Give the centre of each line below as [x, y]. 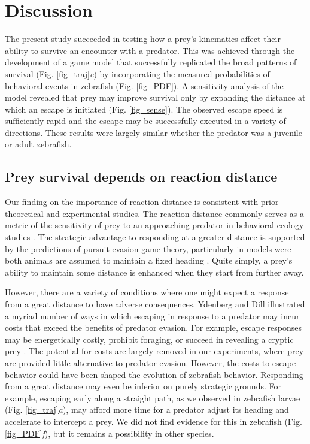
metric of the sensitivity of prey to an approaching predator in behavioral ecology [154, 225]
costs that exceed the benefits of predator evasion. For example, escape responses [153, 327]
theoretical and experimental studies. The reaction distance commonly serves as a [154, 213]
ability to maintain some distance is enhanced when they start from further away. [154, 272]
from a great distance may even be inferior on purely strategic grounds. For [143, 386]
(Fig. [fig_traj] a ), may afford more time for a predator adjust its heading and [147, 410]
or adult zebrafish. [38, 144]
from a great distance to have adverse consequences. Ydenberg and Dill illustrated [155, 304]
